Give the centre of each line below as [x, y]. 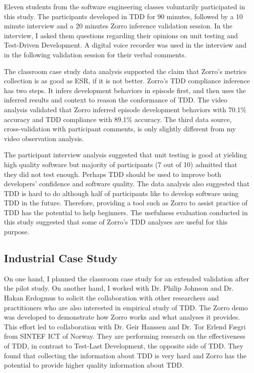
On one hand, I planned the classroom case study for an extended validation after [127, 278]
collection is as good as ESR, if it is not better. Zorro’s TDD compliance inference [127, 81]
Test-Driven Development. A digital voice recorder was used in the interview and [125, 45]
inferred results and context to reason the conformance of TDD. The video [116, 100]
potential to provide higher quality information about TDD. [94, 365]
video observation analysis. [44, 138]
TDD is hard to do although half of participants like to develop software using [121, 193]
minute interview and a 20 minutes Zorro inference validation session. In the [118, 26]
